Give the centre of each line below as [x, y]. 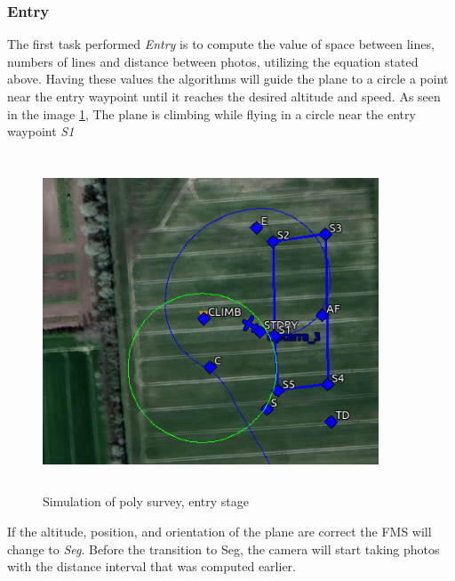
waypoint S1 [41, 131]
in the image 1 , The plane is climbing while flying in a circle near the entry [212, 113]
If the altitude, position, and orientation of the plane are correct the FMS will [220, 531]
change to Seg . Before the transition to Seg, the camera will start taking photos [224, 549]
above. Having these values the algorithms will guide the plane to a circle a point [228, 79]
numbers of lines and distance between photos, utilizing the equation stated [213, 61]
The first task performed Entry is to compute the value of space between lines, [221, 44]
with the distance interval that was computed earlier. [152, 566]
